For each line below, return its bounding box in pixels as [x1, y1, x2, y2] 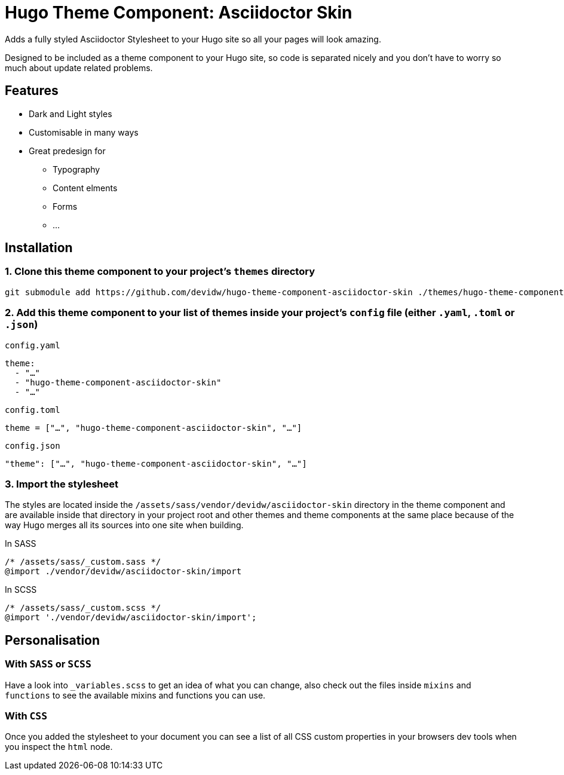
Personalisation [5, 632, 100, 648]
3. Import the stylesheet [5, 477, 119, 490]
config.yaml [5, 340, 60, 350]
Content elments [53, 182, 118, 193]
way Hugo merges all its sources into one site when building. [5, 520, 244, 531]
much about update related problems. [5, 62, 153, 73]
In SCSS [5, 584, 37, 595]
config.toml [5, 405, 60, 415]
